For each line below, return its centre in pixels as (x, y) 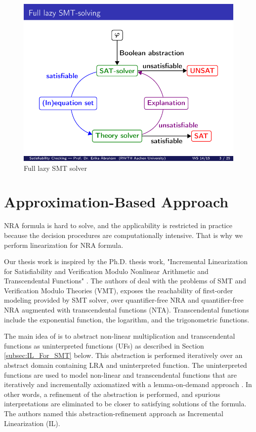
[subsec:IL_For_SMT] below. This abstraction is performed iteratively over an (123, 355)
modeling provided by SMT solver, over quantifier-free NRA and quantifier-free (124, 300)
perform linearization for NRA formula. (64, 245)
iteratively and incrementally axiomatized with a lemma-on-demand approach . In (128, 384)
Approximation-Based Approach (116, 202)
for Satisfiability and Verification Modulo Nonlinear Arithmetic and (106, 271)
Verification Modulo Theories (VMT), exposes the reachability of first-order (119, 290)
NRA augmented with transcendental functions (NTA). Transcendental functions (127, 310)
